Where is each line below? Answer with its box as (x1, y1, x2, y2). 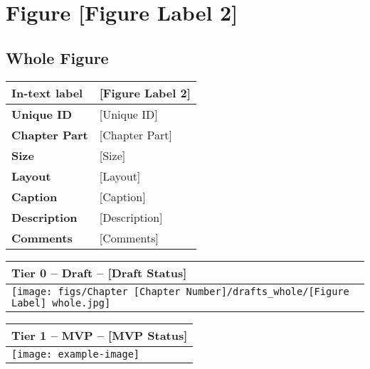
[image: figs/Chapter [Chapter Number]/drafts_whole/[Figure (11, 285, 349, 297)
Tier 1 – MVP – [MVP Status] (11, 326, 188, 343)
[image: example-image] (11, 348, 140, 360)
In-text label (11, 84, 83, 101)
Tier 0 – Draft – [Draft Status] (11, 264, 187, 281)
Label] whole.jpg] (11, 296, 111, 309)
